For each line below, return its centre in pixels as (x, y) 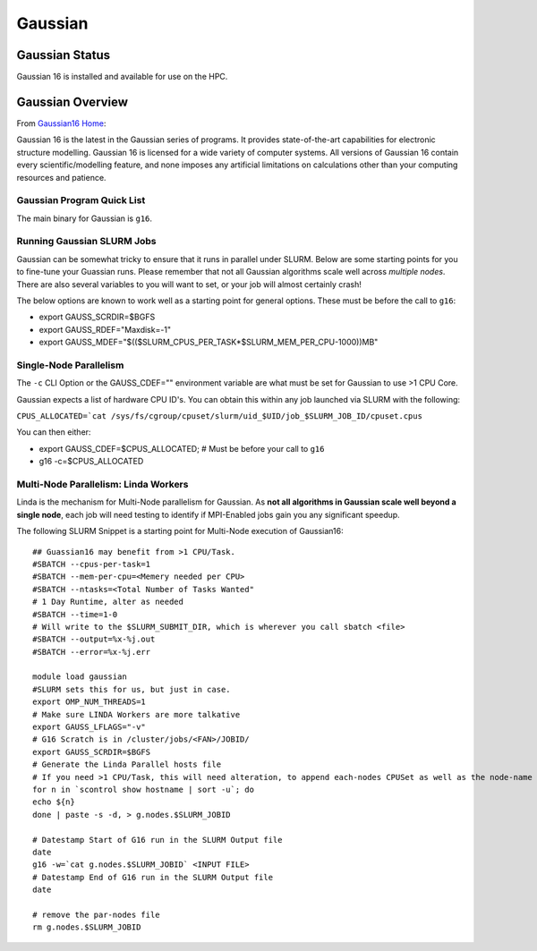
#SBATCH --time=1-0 (75, 614)
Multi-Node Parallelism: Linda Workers (102, 485)
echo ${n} (54, 802)
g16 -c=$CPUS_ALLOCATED (91, 462)
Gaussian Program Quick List (81, 200)
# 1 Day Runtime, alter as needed (108, 602)
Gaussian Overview (72, 102)
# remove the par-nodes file (96, 914)
